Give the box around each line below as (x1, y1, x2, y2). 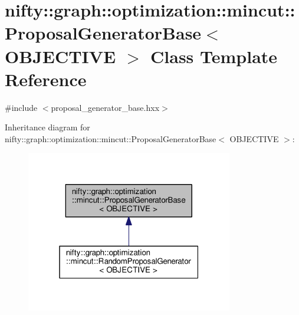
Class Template (150, 44, 278, 68)
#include (5, 101, 38, 113)
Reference (5, 67, 87, 91)
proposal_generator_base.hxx (51, 101, 160, 113)
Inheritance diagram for (5, 121, 90, 133)
